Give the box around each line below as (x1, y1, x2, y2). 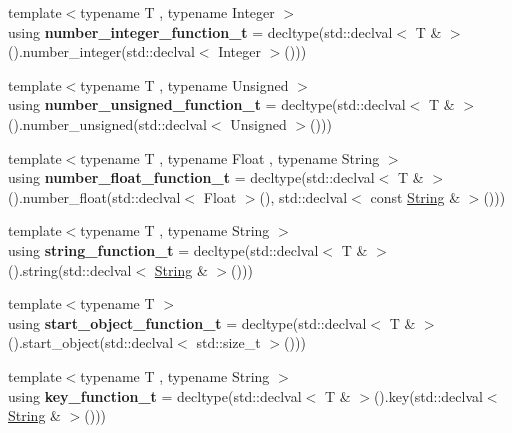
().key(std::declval (373, 385, 483, 406)
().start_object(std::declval (8, 332, 174, 353)
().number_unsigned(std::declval (8, 113, 207, 134)
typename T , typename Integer (80, 2, 275, 22)
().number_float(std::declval (8, 186, 181, 207)
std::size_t (196, 332, 261, 353)
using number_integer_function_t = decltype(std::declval (8, 21, 393, 42)
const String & (370, 186, 461, 207)
